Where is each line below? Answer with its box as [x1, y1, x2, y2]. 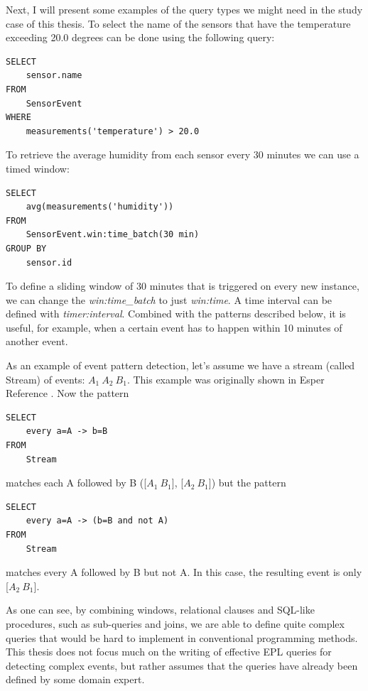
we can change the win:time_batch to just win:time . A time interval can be [6, 292, 332, 307]
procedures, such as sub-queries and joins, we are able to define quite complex [6, 616, 345, 631]
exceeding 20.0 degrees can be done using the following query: [6, 30, 275, 45]
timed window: [6, 160, 70, 175]
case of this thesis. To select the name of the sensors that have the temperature [6, 16, 351, 31]
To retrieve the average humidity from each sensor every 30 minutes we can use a [6, 147, 359, 162]
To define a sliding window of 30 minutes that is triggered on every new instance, [6, 278, 359, 293]
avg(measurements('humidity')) [26, 202, 174, 212]
